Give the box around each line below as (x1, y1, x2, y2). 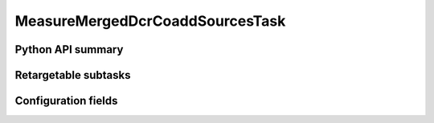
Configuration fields (14, 94, 118, 108)
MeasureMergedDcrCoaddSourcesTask (14, 12, 286, 30)
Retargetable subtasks (14, 68, 132, 82)
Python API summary (14, 43, 124, 56)
